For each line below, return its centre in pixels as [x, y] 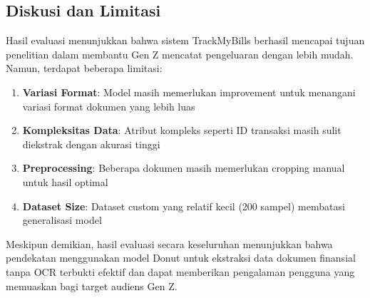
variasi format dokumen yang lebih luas [109, 106]
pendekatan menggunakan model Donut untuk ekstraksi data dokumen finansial [181, 258]
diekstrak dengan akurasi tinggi [91, 144]
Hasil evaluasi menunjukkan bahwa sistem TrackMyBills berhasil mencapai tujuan [185, 40]
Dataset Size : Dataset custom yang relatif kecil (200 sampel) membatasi [184, 206]
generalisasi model [62, 220]
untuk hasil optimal [65, 181]
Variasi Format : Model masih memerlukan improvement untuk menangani [189, 92]
